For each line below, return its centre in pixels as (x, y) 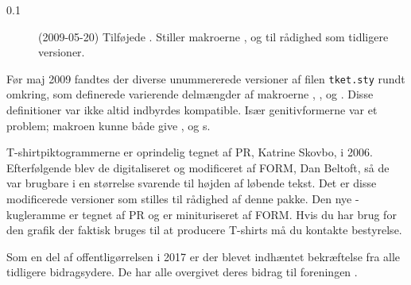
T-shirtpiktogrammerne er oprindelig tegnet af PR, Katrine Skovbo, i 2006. (190, 152)
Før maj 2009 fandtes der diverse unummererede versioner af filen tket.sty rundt (206, 78)
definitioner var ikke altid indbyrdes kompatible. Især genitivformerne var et (192, 110)
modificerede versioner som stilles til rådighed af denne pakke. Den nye (179, 198)
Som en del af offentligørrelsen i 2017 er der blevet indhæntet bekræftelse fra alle (204, 256)
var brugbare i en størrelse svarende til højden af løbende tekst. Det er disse (192, 183)
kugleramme (36, 214)
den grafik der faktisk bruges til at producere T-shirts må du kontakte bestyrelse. (204, 230)
